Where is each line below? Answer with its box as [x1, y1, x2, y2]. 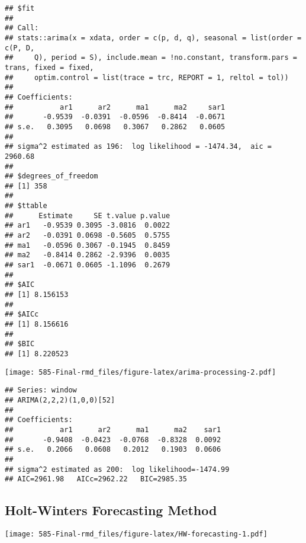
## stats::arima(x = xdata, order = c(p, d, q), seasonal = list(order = [5, 33, 302, 42]
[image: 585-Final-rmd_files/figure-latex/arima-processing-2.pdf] [5, 368, 276, 376]
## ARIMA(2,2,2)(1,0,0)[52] [5, 395, 115, 404]
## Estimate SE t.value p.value [5, 211, 170, 220]
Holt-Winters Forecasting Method [5, 501, 217, 519]
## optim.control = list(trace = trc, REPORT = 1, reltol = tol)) [5, 73, 289, 82]
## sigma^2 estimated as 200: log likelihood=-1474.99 [5, 465, 230, 474]
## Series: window [5, 386, 77, 395]
